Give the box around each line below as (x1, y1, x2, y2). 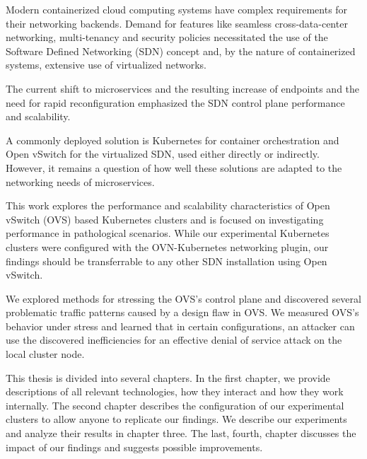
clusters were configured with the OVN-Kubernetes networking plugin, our (6, 239, 329, 254)
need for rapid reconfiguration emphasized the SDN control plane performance (6, 95, 345, 110)
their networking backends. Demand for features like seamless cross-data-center (6, 16, 348, 30)
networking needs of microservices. (6, 174, 155, 189)
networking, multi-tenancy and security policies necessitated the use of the (6, 30, 328, 45)
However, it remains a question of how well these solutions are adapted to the (6, 160, 342, 175)
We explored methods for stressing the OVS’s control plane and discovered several (6, 291, 361, 306)
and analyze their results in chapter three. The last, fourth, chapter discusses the (6, 426, 356, 441)
